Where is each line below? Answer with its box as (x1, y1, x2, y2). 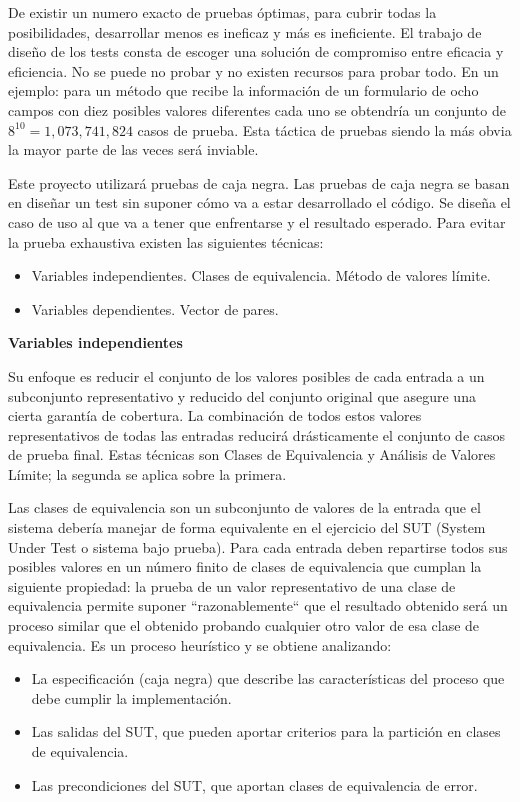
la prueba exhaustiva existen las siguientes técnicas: (8, 231, 324, 252)
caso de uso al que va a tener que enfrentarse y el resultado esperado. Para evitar (8, 211, 506, 232)
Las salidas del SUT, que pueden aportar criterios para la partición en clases (31, 721, 501, 742)
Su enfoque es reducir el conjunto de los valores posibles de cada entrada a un (8, 365, 485, 386)
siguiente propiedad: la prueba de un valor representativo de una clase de (8, 575, 456, 596)
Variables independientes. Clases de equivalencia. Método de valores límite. (31, 265, 491, 286)
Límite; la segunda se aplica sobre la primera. (8, 463, 287, 484)
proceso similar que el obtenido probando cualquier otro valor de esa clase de (8, 615, 480, 636)
